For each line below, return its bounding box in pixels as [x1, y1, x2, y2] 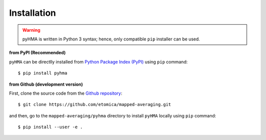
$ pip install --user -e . [18, 124, 83, 130]
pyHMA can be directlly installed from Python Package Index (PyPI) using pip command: [9, 59, 188, 65]
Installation [9, 7, 56, 18]
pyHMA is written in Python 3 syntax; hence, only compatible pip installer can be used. [22, 36, 200, 42]
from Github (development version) [9, 81, 83, 87]
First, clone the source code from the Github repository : [9, 90, 123, 96]
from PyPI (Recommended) [9, 50, 66, 56]
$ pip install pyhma [18, 70, 67, 76]
